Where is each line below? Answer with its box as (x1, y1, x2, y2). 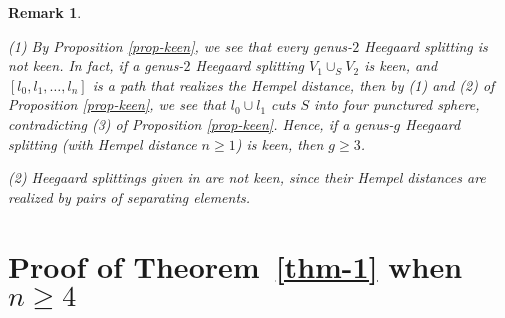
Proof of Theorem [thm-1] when (8, 245, 463, 286)
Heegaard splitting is (364, 35, 488, 56)
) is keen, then (235, 133, 324, 154)
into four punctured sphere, (314, 94, 480, 115)
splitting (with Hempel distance (8, 133, 197, 154)
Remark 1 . (8, 2, 82, 22)
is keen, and (364, 55, 438, 76)
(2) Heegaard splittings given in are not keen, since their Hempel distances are (8, 167, 486, 188)
